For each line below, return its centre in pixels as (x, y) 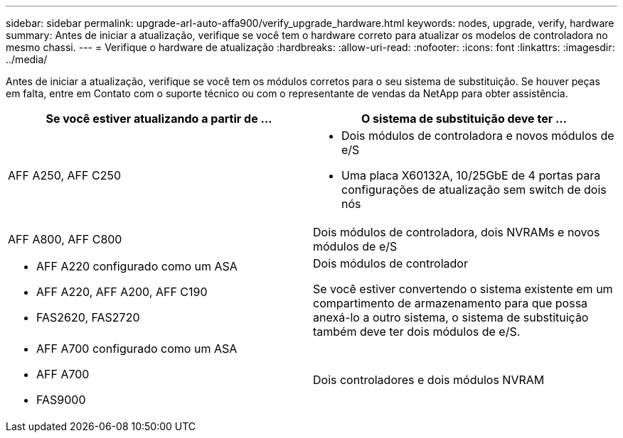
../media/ (27, 59)
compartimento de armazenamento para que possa (451, 303)
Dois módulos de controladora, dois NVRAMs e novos (457, 232)
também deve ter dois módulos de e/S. (417, 332)
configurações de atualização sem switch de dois (474, 190)
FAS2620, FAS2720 (88, 317)
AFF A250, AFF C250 (64, 175)
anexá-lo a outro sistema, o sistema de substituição (451, 317)
